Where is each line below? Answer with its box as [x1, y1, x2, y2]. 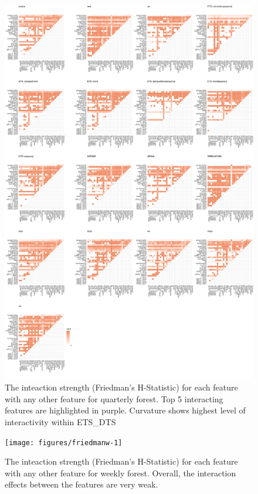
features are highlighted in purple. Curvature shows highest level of [5, 404, 246, 416]
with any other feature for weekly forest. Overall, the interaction [5, 466, 236, 479]
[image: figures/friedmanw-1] [5, 438, 123, 447]
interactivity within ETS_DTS [5, 415, 116, 428]
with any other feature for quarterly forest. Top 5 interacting [5, 392, 223, 405]
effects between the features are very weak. [5, 478, 158, 490]
